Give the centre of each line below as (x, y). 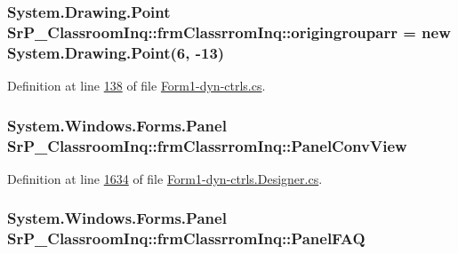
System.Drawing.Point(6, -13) (116, 52)
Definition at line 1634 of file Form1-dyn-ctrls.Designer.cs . (165, 178)
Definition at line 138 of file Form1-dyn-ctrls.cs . (137, 86)
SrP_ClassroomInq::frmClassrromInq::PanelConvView (207, 145)
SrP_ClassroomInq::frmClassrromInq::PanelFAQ (186, 238)
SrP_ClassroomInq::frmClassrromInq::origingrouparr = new (229, 32)
